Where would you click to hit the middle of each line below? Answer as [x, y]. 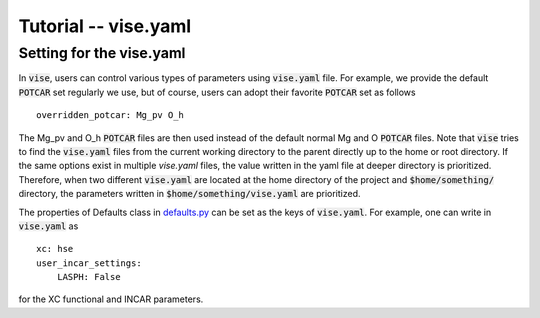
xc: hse [55, 249]
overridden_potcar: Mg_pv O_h [110, 115]
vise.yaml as [48, 226]
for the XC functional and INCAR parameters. [111, 299]
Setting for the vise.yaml [102, 53]
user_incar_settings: [89, 263]
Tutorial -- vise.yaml [105, 26]
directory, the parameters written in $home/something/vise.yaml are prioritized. [189, 194]
